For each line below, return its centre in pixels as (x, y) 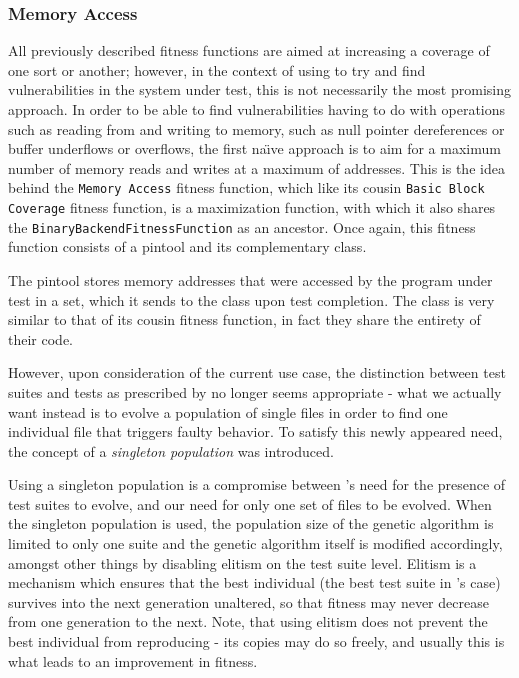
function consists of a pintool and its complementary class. (187, 246)
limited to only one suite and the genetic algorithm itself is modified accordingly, (255, 543)
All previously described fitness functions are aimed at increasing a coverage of (249, 50)
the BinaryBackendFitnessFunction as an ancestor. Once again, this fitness (242, 226)
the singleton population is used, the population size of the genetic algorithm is (251, 523)
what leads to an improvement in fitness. (133, 660)
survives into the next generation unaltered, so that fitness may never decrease (248, 601)
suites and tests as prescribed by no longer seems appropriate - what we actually (255, 391)
